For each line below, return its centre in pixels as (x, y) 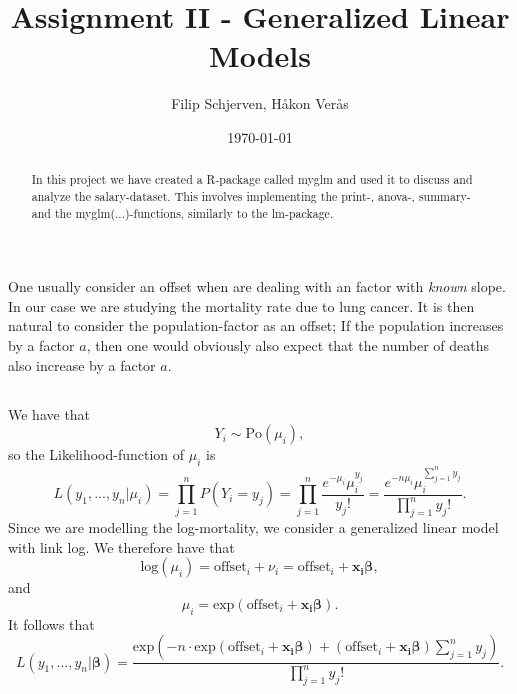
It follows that (51, 623)
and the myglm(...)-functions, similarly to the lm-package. (182, 212)
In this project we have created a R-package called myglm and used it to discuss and (252, 179)
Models (260, 55)
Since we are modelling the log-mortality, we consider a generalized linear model (253, 526)
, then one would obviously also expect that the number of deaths (288, 345)
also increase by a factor (82, 364)
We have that (49, 413)
